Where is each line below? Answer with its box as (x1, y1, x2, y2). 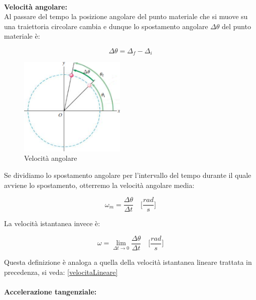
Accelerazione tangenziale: (4, 286, 97, 296)
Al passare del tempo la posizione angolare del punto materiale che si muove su (4, 11, 248, 22)
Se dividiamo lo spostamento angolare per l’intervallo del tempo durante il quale (4, 170, 251, 180)
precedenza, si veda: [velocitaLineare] (4, 266, 118, 277)
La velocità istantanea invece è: (4, 218, 100, 229)
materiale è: (4, 31, 40, 41)
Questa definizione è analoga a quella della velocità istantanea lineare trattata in (4, 256, 252, 267)
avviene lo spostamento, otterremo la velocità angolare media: (4, 179, 195, 190)
